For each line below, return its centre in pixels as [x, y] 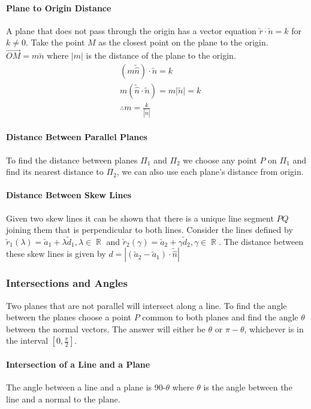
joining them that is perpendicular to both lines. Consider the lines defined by [150, 230]
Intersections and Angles [67, 283]
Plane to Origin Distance [59, 7]
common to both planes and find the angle [220, 317]
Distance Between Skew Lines [69, 195]
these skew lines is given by [56, 254]
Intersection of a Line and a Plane [78, 364]
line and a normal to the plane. [63, 399]
